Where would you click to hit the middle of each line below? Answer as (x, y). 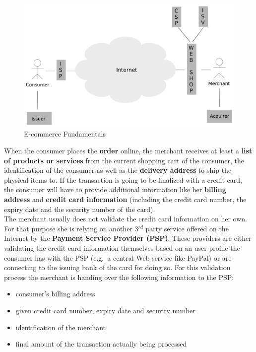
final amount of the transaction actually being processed (101, 344)
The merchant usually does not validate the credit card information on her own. (126, 219)
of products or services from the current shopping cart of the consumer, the (124, 160)
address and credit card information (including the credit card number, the (125, 199)
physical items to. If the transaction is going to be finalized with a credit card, (123, 179)
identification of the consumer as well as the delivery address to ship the (118, 170)
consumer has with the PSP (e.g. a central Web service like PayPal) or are (118, 257)
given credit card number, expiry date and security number (105, 310)
